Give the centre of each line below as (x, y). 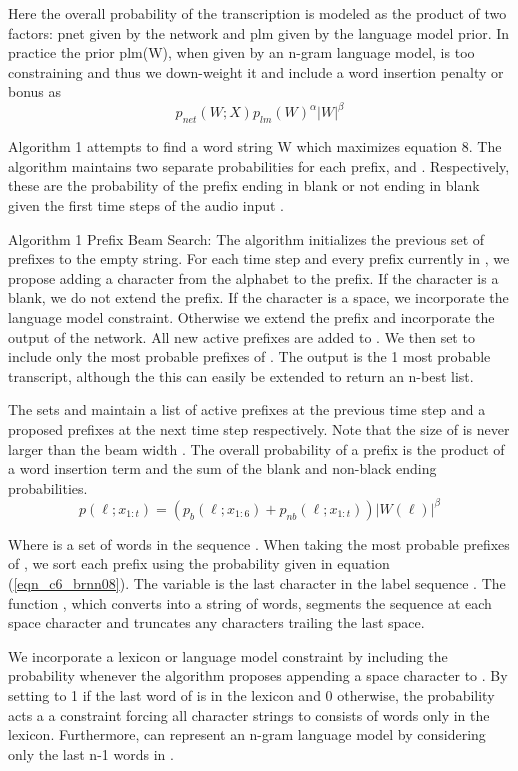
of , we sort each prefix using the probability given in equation (199, 563)
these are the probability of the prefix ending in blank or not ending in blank (244, 185)
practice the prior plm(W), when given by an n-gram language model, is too (241, 52)
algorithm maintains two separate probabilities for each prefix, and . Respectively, (259, 165)
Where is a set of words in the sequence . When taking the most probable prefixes (259, 543)
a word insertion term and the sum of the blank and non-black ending (222, 468)
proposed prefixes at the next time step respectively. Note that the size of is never (259, 428)
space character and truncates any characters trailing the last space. (216, 622)
